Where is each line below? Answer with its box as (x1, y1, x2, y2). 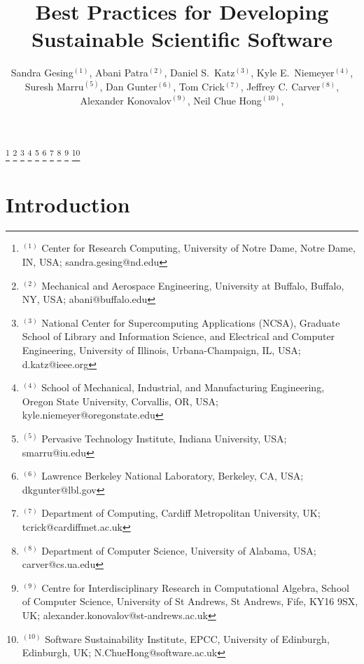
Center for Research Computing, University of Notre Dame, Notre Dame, (41, 240, 356, 255)
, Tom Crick (173, 79, 225, 93)
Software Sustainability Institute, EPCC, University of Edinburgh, (45, 631, 330, 646)
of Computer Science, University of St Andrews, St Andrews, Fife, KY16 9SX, (22, 594, 358, 609)
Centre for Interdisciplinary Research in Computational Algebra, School (41, 580, 349, 595)
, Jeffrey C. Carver (240, 79, 321, 93)
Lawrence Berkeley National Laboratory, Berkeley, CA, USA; (41, 468, 304, 483)
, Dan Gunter (99, 79, 157, 93)
